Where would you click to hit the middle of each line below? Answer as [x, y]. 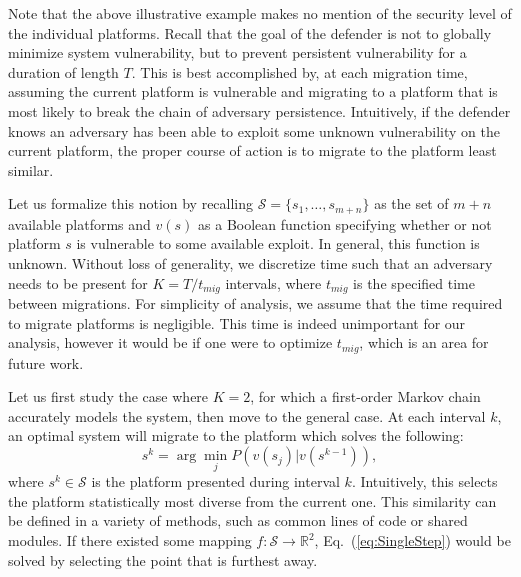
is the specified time [414, 282]
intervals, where [273, 282]
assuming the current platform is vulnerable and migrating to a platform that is [253, 91]
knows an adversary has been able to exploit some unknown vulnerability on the [254, 130]
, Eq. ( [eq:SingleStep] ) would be [412, 540]
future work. [46, 362]
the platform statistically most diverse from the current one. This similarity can [252, 500]
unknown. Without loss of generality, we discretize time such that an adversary [250, 262]
